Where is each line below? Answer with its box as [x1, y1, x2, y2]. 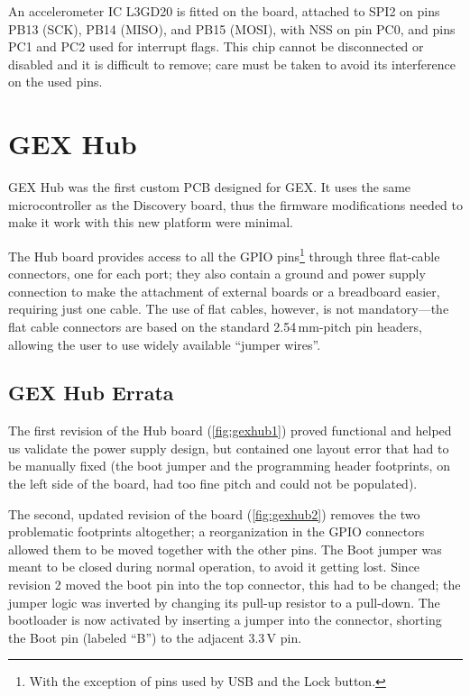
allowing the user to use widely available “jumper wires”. [8, 334, 321, 353]
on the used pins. [8, 72, 103, 91]
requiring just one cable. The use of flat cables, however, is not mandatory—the [8, 299, 449, 318]
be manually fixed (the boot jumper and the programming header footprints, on [8, 456, 450, 475]
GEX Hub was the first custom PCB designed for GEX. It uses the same [8, 178, 411, 197]
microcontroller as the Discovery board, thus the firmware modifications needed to [8, 195, 463, 214]
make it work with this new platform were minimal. [8, 213, 293, 232]
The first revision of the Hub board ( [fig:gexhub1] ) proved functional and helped [8, 421, 452, 440]
